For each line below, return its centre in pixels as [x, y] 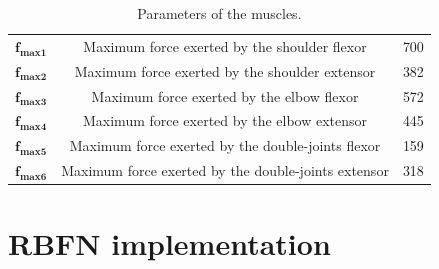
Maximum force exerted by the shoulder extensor [225, 70]
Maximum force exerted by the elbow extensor [225, 120]
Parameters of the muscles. [219, 13]
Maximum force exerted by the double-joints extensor [225, 170]
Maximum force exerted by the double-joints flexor [225, 145]
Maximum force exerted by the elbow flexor [225, 95]
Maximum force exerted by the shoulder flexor [225, 45]
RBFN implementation [169, 243]
